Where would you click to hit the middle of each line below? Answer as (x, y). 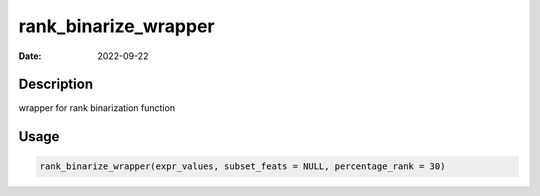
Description (56, 84)
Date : (30, 56)
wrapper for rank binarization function (96, 108)
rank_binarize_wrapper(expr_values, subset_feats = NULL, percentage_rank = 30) (242, 166)
